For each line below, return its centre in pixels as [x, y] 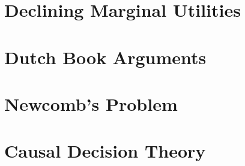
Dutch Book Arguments [105, 57]
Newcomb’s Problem [91, 103]
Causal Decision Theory [105, 151]
